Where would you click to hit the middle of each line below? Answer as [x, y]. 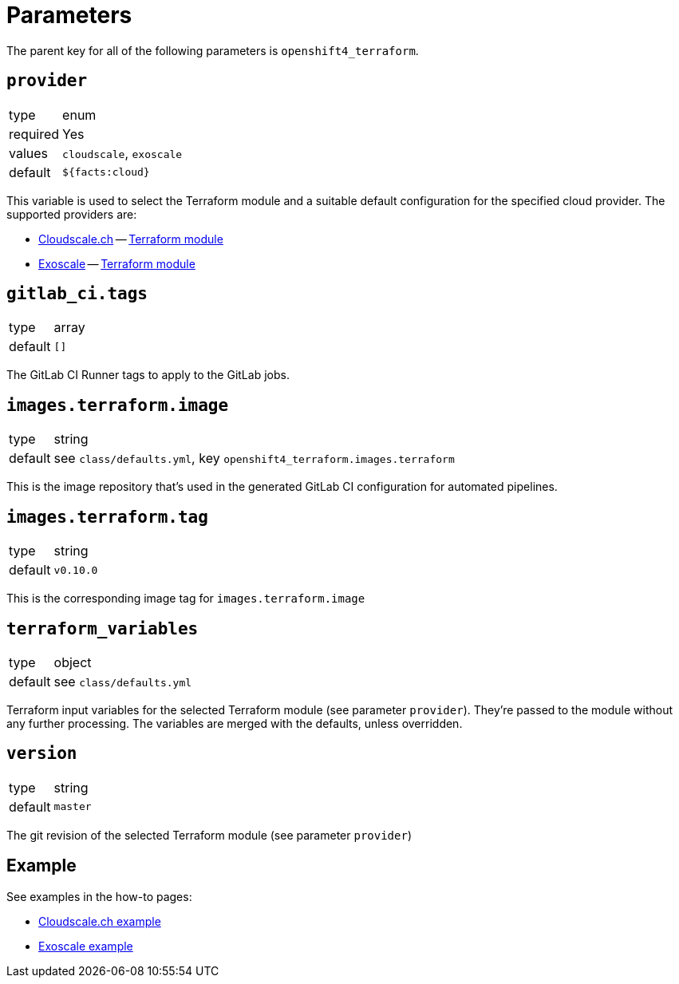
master [73, 807]
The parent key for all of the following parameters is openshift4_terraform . [213, 50]
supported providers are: [72, 214]
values [29, 153]
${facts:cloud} [106, 172]
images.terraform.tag [107, 517]
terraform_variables [103, 628]
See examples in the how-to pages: [99, 896]
